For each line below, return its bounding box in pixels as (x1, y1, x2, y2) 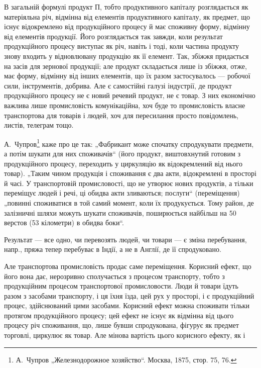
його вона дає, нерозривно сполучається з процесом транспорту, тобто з (4, 270, 225, 281)
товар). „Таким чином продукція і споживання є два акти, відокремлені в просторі (4, 168, 256, 178)
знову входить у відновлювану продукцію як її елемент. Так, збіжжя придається (4, 50, 249, 61)
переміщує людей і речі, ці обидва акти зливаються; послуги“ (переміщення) (4, 188, 240, 198)
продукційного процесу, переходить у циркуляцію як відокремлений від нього (4, 158, 243, 168)
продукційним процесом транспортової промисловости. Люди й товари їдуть (4, 281, 238, 291)
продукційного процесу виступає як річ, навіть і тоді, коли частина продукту (4, 41, 239, 51)
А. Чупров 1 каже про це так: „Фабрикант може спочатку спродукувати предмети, (4, 137, 254, 149)
